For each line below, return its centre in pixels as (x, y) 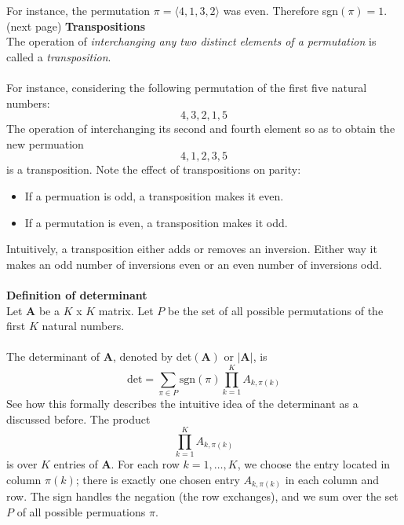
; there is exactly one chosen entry (158, 479)
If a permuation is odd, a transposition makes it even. (154, 195)
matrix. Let (126, 310)
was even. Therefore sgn (281, 10)
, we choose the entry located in (314, 464)
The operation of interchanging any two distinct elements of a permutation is (191, 41)
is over (22, 464)
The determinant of (53, 356)
